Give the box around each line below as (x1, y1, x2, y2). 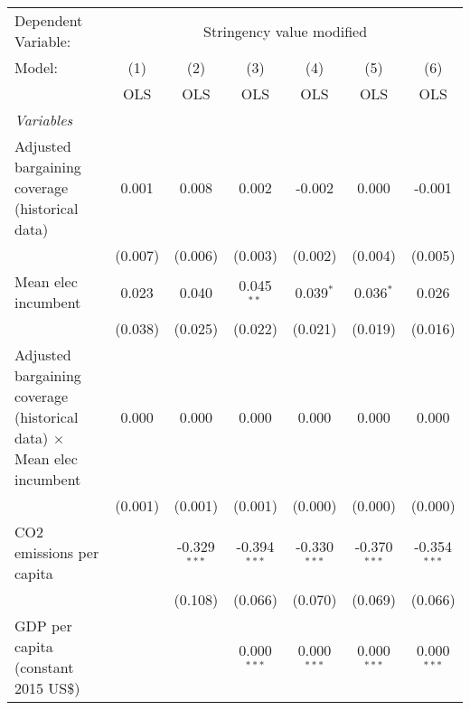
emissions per (14, 542, 99, 563)
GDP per (14, 615, 72, 636)
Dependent (14, 10, 83, 31)
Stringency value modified (203, 20, 368, 42)
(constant (14, 657, 74, 677)
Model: (14, 57, 59, 78)
